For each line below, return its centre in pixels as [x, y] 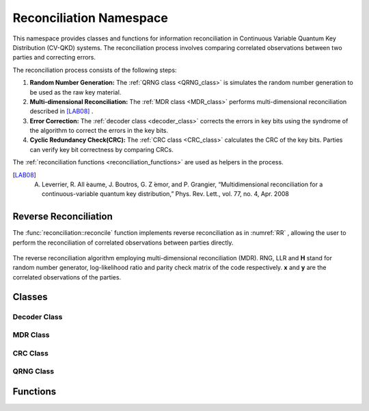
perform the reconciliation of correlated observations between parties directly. [123, 242]
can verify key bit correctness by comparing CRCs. [101, 149]
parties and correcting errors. [54, 58]
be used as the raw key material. [76, 92]
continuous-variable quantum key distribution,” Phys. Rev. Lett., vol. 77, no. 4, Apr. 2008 [166, 194]
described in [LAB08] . [61, 111]
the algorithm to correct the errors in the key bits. [99, 131]
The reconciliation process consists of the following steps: [95, 70]
